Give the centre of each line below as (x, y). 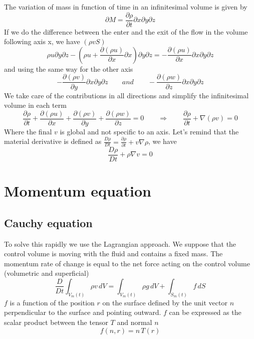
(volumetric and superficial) (47, 273)
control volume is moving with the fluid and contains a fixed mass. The (113, 253)
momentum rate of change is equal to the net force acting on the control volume (127, 263)
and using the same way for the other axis (69, 68)
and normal (135, 322)
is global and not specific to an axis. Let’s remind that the (149, 131)
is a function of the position (52, 302)
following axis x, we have (42, 41)
